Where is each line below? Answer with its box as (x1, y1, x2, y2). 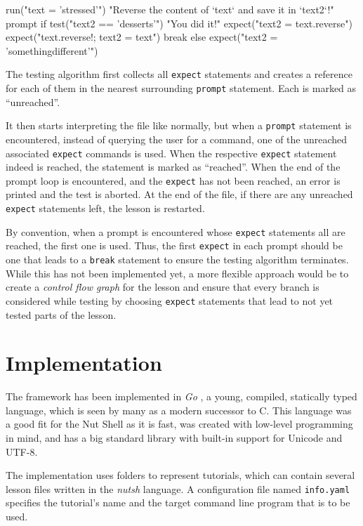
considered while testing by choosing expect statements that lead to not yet (6, 293, 334, 308)
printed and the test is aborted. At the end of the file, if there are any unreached (6, 187, 353, 202)
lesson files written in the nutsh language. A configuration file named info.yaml (6, 481, 350, 496)
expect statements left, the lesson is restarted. (6, 201, 205, 216)
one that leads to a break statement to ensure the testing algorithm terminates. (6, 252, 349, 266)
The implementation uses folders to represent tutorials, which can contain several (6, 468, 355, 482)
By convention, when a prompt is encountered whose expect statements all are (6, 224, 345, 239)
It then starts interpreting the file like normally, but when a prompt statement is (6, 118, 352, 133)
